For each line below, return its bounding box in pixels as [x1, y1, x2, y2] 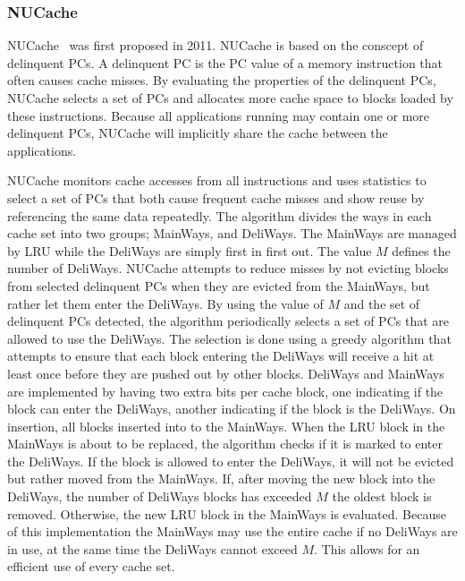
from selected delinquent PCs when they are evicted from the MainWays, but [7, 276, 430, 295]
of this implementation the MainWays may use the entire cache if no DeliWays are [7, 522, 458, 541]
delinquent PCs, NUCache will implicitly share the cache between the [7, 124, 388, 142]
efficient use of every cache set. [7, 557, 175, 576]
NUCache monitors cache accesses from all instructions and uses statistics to [7, 171, 427, 190]
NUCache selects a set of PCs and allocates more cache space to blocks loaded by [7, 89, 453, 107]
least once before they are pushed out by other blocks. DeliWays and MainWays [7, 363, 444, 382]
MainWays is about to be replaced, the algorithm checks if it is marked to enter [7, 434, 443, 453]
